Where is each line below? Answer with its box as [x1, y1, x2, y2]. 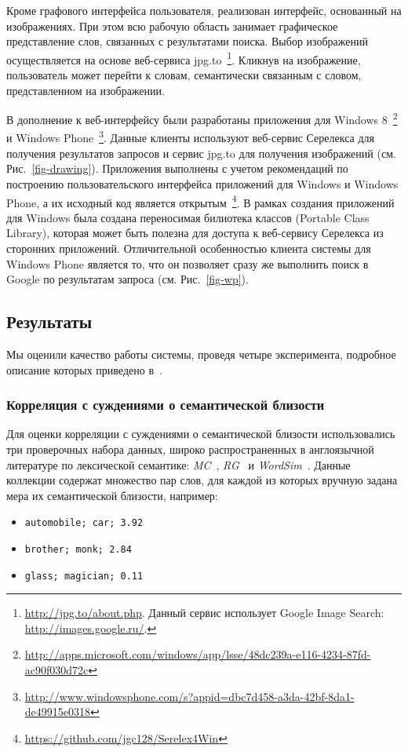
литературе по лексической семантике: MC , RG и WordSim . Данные [6, 456, 351, 473]
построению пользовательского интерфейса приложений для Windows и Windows [6, 175, 399, 192]
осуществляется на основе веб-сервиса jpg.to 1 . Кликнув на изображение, [6, 49, 361, 68]
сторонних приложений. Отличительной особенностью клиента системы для [6, 239, 371, 256]
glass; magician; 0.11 [24, 570, 144, 582]
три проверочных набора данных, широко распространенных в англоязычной [6, 440, 374, 457]
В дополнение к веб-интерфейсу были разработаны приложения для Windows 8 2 [6, 109, 398, 127]
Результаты [6, 309, 93, 334]
